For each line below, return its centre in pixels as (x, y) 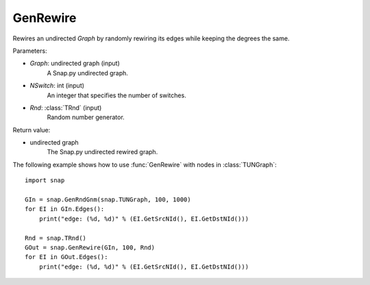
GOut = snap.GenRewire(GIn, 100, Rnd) (90, 247)
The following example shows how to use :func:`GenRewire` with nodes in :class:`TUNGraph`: (145, 164)
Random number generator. (86, 117)
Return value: (32, 129)
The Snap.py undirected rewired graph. (102, 152)
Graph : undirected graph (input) (75, 63)
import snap (45, 181)
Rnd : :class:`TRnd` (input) (66, 108)
